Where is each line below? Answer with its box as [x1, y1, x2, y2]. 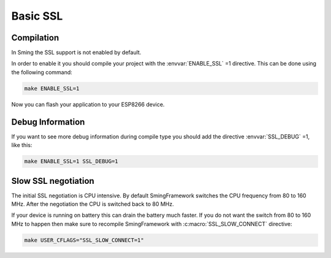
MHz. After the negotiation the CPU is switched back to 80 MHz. [11, 200, 174, 208]
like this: [11, 142, 32, 149]
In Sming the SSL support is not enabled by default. [11, 49, 142, 56]
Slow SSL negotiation [11, 175, 94, 186]
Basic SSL [11, 9, 63, 23]
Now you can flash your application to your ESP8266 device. [11, 101, 165, 108]
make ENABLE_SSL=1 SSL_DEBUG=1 [24, 158, 119, 165]
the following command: [11, 68, 73, 76]
